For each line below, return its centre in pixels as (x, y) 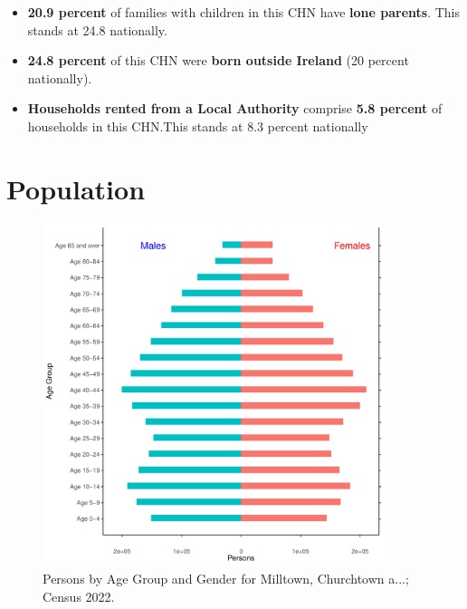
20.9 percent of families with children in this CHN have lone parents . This (243, 12)
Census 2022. (79, 596)
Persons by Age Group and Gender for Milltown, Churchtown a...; (226, 579)
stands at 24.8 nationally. (97, 29)
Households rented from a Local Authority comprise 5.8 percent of (235, 108)
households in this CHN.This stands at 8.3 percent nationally (198, 126)
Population (76, 188)
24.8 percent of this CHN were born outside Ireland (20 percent (218, 60)
